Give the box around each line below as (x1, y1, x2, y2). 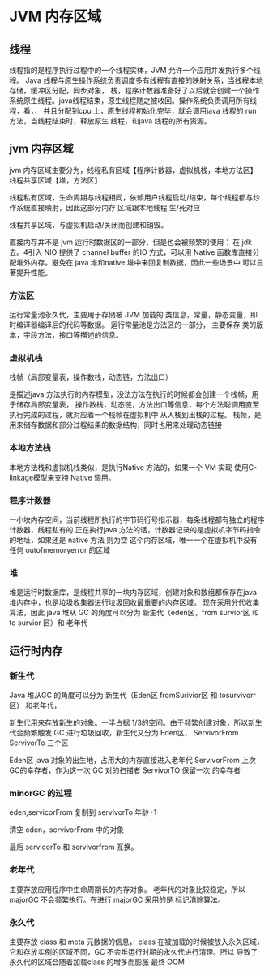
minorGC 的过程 (9, 787, 72, 799)
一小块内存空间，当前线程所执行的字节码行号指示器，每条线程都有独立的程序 (9, 515, 265, 524)
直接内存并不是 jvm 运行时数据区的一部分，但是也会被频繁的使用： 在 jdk (9, 237, 252, 247)
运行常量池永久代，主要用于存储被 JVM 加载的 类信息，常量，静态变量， (9, 310, 251, 320)
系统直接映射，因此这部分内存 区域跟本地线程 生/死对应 (15, 202, 201, 212)
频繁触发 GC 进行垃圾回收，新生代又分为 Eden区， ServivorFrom (23, 727, 239, 737)
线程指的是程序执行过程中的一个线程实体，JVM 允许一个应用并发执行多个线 (9, 66, 262, 75)
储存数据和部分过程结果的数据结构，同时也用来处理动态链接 (23, 420, 222, 430)
